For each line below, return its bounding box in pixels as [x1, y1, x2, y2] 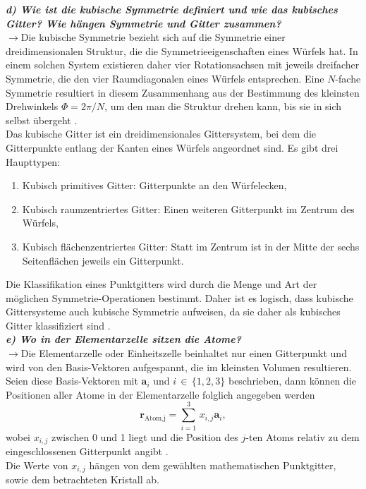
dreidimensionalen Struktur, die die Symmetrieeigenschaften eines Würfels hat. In [6, 43, 358, 58]
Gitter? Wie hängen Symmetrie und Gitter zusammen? [6, 16, 281, 30]
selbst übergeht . [6, 112, 78, 127]
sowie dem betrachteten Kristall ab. [6, 472, 159, 487]
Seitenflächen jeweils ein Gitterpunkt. [22, 253, 184, 267]
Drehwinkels [6, 99, 59, 114]
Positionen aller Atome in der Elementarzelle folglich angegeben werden [6, 387, 315, 402]
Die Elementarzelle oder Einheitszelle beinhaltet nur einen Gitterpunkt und [20, 346, 347, 361]
